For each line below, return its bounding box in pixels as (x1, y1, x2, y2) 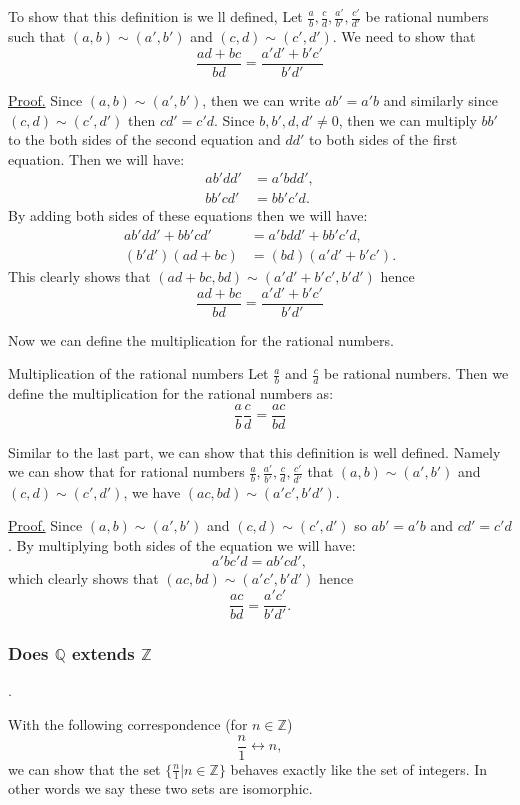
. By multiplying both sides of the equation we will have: (8, 534, 356, 555)
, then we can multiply (338, 109, 477, 130)
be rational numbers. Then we (324, 363, 509, 384)
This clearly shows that (8, 266, 151, 287)
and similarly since (383, 89, 498, 110)
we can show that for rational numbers (8, 461, 245, 482)
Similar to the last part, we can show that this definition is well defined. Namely (8, 441, 501, 462)
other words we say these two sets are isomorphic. (8, 778, 313, 799)
